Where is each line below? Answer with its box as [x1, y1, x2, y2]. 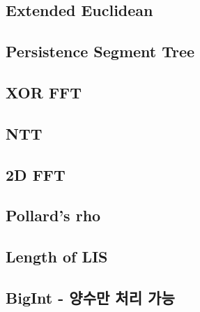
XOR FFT [6, 81, 82, 103]
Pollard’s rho [6, 205, 101, 226]
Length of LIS [6, 246, 108, 267]
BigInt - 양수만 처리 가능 [6, 286, 175, 308]
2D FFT [6, 163, 66, 185]
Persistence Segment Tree [6, 40, 195, 62]
